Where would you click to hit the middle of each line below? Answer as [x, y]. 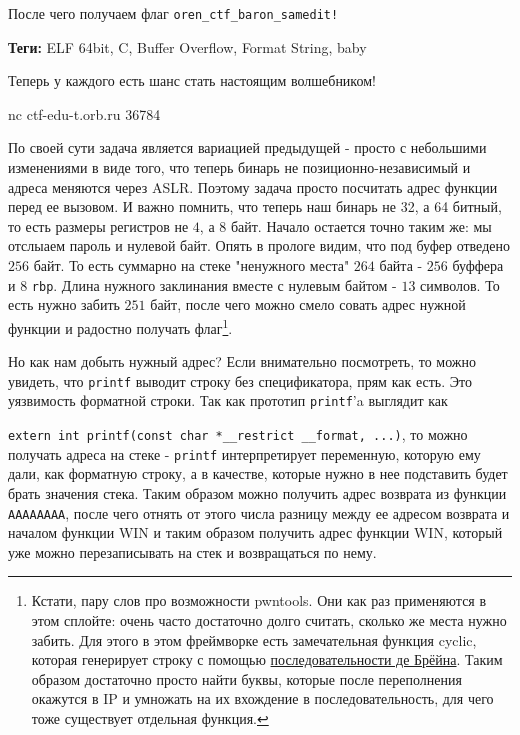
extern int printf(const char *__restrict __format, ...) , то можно [238, 434]
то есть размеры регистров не [98, 225]
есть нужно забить [64, 304]
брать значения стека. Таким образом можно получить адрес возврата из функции [257, 492]
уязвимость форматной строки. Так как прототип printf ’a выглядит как [228, 400]
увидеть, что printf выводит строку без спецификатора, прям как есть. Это [240, 380]
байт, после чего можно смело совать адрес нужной [308, 304]
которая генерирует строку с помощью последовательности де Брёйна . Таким [267, 659]
